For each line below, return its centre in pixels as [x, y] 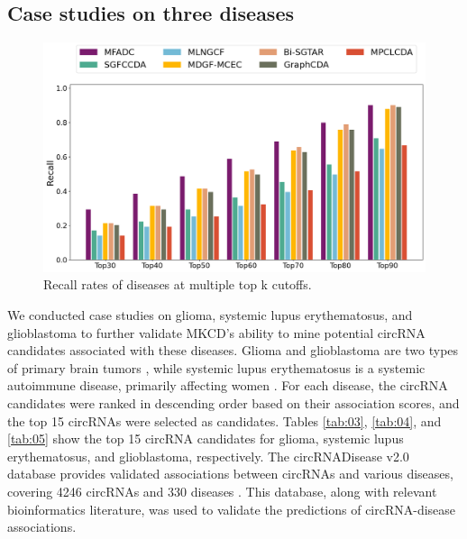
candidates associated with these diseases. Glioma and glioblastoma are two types [233, 350]
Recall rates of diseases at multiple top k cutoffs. [178, 284]
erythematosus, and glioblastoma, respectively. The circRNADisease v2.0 [208, 456]
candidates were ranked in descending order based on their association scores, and [233, 403]
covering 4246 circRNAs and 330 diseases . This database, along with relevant [222, 491]
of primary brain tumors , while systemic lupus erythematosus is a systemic [216, 367]
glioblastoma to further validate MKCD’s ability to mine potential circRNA [216, 332]
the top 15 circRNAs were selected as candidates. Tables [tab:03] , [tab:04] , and [224, 420]
